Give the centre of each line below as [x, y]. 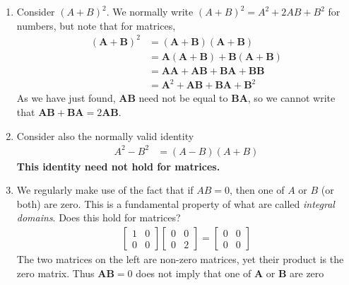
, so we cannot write [291, 98]
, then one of [257, 190]
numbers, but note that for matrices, [96, 25]
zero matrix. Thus [55, 273]
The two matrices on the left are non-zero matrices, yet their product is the [180, 259]
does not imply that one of [194, 273]
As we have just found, [66, 98]
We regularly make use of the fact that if [105, 190]
